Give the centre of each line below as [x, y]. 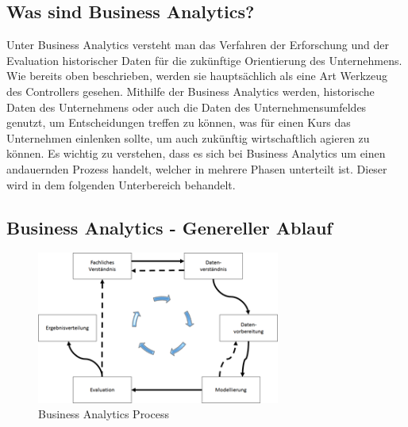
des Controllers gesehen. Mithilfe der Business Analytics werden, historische [191, 91]
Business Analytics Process [104, 414]
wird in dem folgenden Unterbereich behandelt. [121, 184]
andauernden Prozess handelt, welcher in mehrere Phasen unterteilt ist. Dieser [197, 168]
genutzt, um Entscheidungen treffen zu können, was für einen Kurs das [179, 122]
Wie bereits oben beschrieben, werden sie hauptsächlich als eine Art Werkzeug [197, 76]
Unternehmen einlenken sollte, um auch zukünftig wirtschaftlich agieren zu [188, 137]
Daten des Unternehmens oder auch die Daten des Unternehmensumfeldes [187, 107]
